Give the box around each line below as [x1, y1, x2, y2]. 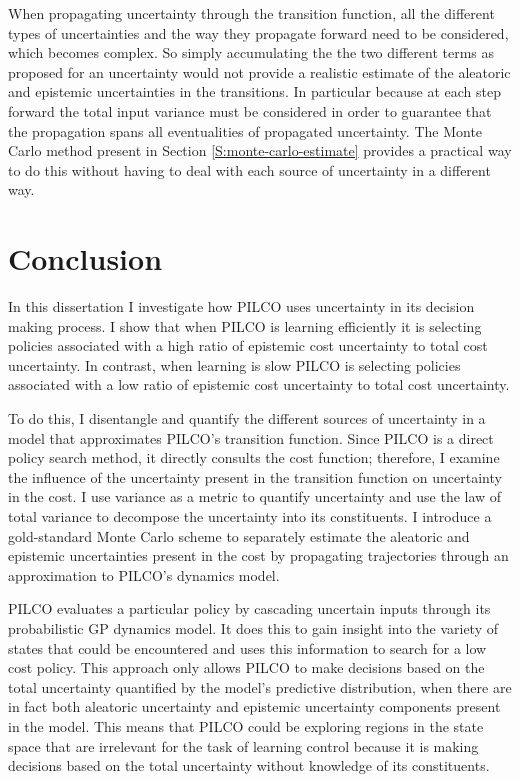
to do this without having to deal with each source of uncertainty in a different [8, 159, 491, 180]
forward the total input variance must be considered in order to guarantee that [8, 100, 492, 121]
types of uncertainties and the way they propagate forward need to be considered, [8, 22, 509, 43]
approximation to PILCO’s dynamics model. [8, 564, 280, 585]
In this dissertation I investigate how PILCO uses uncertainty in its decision [8, 296, 475, 317]
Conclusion [8, 238, 163, 279]
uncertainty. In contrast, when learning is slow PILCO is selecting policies [8, 354, 461, 375]
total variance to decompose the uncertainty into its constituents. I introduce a [8, 506, 492, 526]
